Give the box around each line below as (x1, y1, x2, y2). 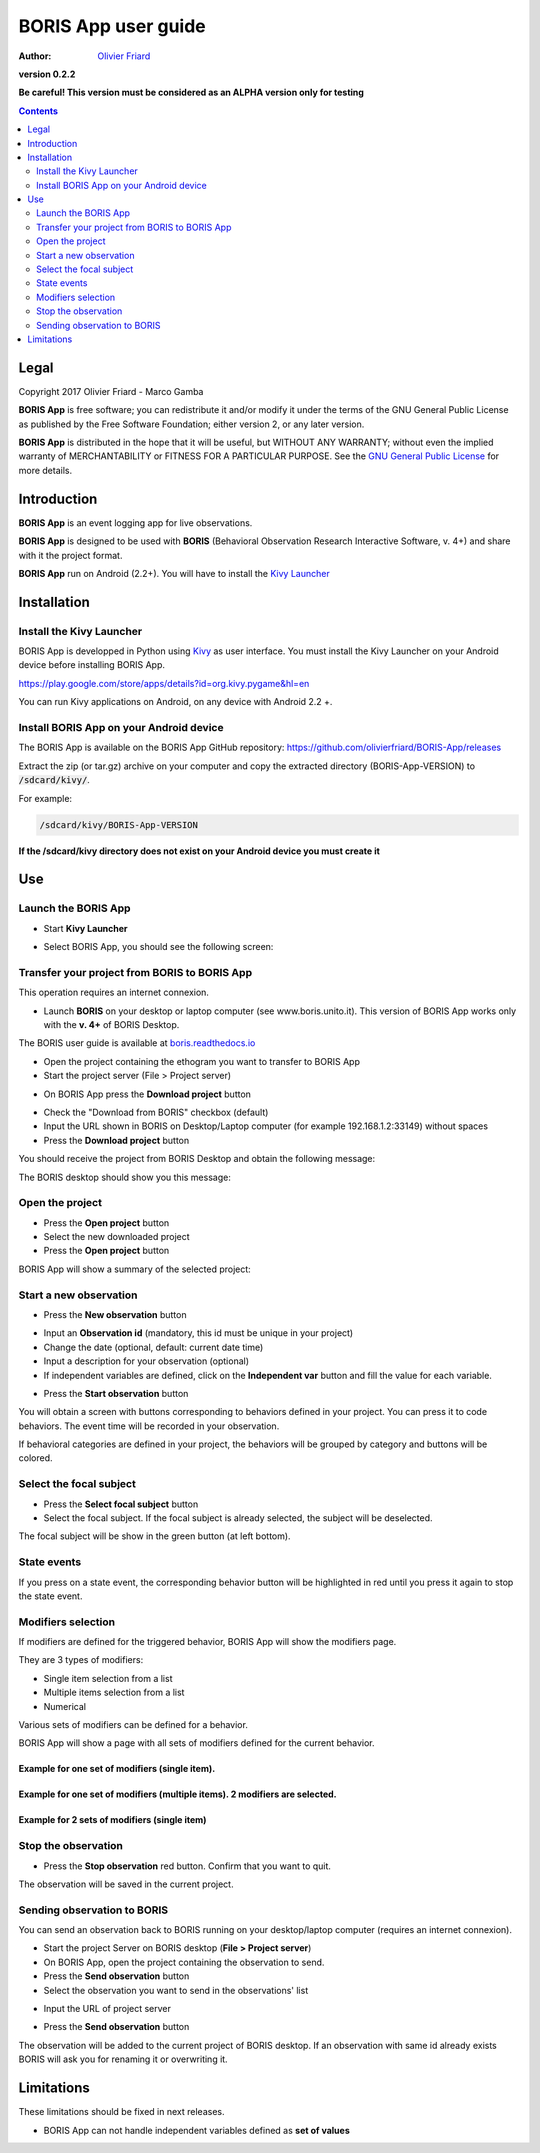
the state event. (18, 1590, 83, 1602)
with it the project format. (18, 549, 123, 561)
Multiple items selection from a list (43, 1686, 185, 1699)
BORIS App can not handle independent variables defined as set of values (43, 2124, 350, 2136)
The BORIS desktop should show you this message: (18, 1171, 232, 1183)
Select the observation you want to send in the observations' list (43, 1984, 309, 1996)
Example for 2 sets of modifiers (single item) (18, 1814, 207, 1826)
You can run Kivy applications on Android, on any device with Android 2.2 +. (18, 696, 333, 708)
